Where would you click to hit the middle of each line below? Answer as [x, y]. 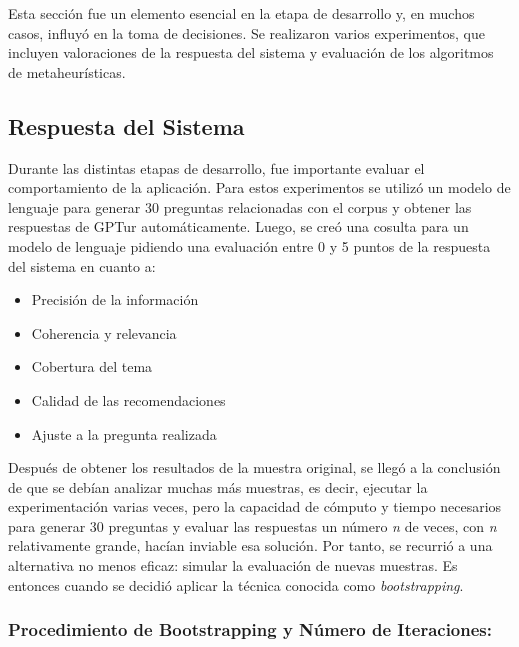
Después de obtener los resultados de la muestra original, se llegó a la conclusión [254, 467]
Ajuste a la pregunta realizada [124, 433]
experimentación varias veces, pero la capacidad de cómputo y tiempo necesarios [255, 506]
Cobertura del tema [92, 366]
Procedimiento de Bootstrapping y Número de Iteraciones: [250, 629]
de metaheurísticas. [67, 71]
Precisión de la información [115, 299]
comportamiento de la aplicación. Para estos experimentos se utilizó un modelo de [259, 187]
